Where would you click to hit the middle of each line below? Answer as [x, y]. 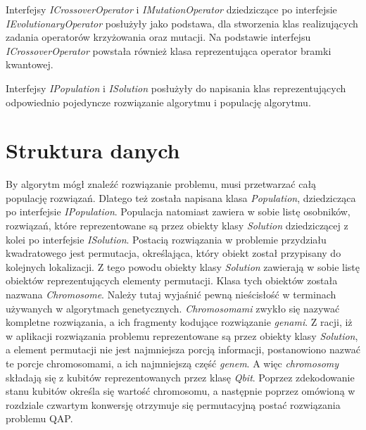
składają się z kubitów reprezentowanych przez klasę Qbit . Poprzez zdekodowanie [180, 377]
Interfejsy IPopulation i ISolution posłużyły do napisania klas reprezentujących [176, 88]
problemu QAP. [39, 418]
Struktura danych [93, 150]
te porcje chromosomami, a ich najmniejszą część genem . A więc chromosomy [172, 363]
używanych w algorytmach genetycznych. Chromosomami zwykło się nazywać [173, 308]
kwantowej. [30, 64]
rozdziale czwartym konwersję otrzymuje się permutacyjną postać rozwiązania [173, 404]
